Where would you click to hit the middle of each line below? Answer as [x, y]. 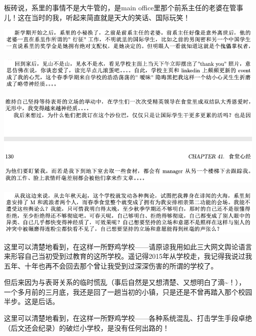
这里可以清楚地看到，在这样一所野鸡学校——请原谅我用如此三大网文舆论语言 [128, 246]
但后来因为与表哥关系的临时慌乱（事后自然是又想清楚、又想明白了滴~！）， [125, 282]
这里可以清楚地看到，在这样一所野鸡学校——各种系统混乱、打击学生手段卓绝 [128, 318]
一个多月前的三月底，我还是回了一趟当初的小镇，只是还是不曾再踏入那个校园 [128, 291]
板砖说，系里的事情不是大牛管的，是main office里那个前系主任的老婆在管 [120, 7]
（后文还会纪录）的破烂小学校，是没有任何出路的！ [87, 327]
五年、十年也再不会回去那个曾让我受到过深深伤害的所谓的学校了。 [111, 265]
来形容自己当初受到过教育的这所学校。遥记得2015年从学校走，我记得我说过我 [128, 256]
